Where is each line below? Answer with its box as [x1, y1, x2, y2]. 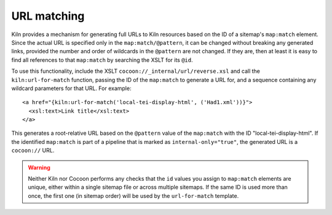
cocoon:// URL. [11, 147, 55, 154]
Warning [28, 164, 50, 171]
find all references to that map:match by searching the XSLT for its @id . [11, 56, 193, 64]
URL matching [11, 9, 85, 23]
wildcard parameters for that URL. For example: [11, 85, 132, 92]
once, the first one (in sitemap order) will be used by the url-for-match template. [28, 192, 239, 199]
